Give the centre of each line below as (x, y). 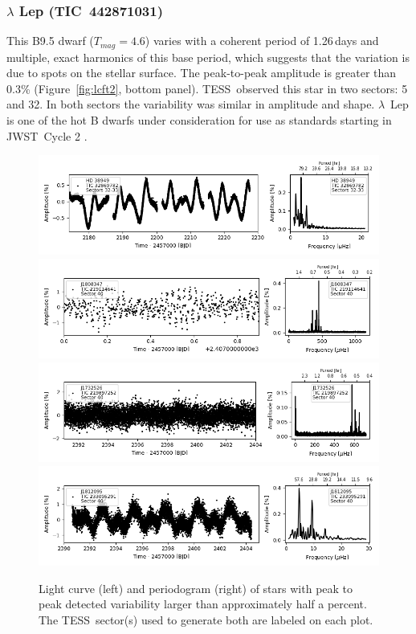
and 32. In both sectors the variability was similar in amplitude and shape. (191, 104)
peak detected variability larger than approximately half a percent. (203, 604)
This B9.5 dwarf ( (50, 41)
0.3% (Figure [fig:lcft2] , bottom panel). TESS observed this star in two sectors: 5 (207, 88)
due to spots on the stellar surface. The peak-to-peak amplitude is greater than (202, 73)
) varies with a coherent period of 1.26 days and (262, 41)
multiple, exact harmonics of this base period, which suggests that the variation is (208, 57)
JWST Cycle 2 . (47, 135)
